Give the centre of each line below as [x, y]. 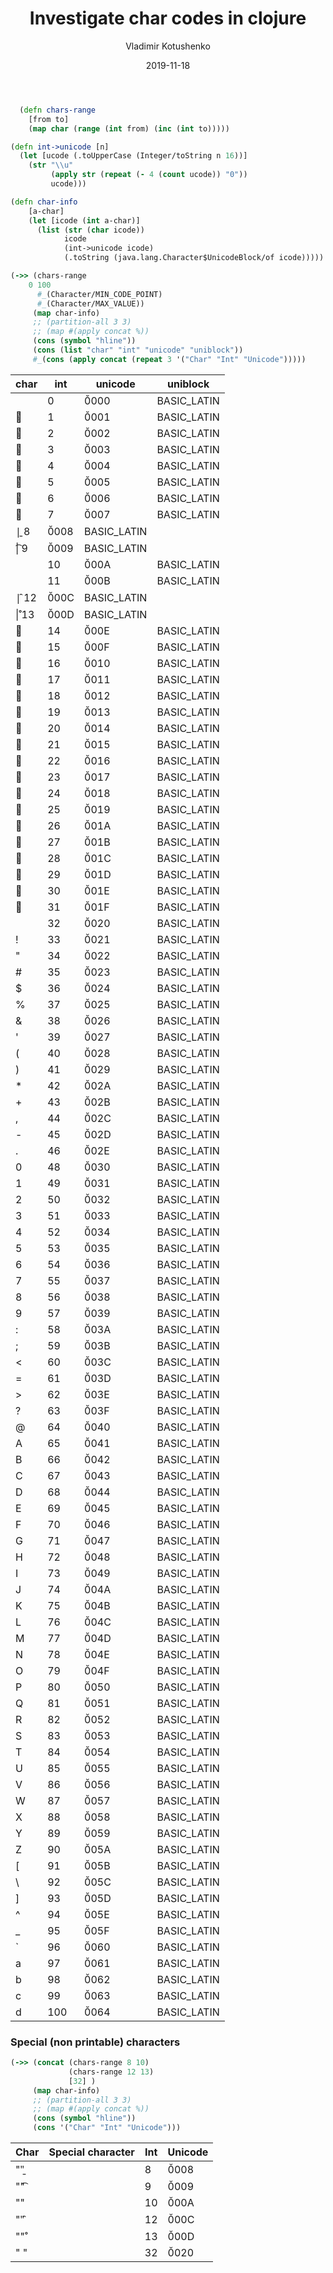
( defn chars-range [58, 110]
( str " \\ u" [51, 165]
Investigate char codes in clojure [168, 18]
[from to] [49, 119]
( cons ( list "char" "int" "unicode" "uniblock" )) [138, 350]
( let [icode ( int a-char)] [84, 220]
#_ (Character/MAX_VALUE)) [90, 303]
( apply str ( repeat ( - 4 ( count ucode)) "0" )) [149, 175]
